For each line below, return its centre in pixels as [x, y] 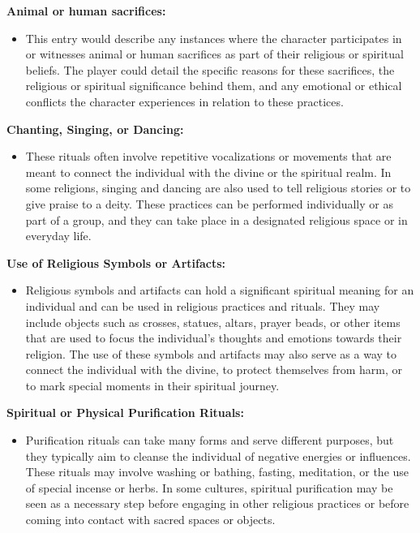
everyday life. [58, 236]
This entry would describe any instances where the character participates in [214, 38]
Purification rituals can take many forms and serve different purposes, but [210, 440]
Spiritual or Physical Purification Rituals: [125, 413]
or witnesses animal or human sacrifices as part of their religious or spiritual [214, 54]
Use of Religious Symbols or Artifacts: [116, 262]
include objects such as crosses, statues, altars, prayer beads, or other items [213, 322]
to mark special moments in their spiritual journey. [152, 385]
